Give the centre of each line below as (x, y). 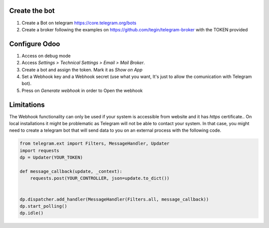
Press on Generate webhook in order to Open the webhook (82, 90)
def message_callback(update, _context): (71, 171)
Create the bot (32, 11)
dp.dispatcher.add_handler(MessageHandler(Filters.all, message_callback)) (114, 199)
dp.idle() (32, 213)
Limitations (27, 105)
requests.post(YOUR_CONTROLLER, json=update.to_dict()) (100, 178)
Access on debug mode (46, 56)
